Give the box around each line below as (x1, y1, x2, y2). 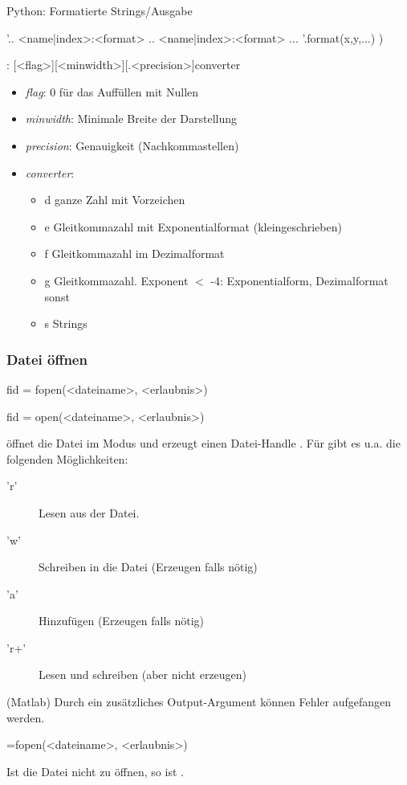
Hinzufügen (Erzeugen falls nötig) (39, 612, 205, 629)
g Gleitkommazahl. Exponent (44, 272, 189, 288)
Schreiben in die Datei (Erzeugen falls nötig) (39, 558, 258, 575)
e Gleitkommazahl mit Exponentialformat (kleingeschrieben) (44, 218, 342, 235)
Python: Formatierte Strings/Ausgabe (6, 2, 193, 18)
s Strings (44, 315, 88, 332)
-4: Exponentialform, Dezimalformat (210, 272, 389, 288)
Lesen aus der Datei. (39, 504, 140, 521)
